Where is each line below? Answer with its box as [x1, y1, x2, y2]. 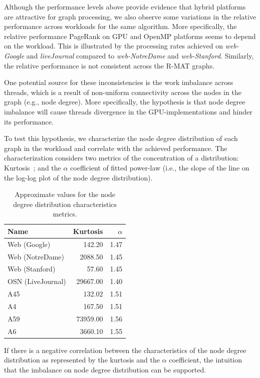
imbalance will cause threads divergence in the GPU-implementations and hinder [4, 106, 252, 116]
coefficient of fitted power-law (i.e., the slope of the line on [70, 162, 249, 172]
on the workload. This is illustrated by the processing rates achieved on [4, 40, 223, 51]
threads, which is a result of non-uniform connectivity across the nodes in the [4, 86, 241, 97]
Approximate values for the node [15, 189, 116, 199]
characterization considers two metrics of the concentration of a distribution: [4, 152, 239, 163]
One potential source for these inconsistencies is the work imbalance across [4, 77, 233, 87]
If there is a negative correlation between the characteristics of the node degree [4, 344, 246, 355]
